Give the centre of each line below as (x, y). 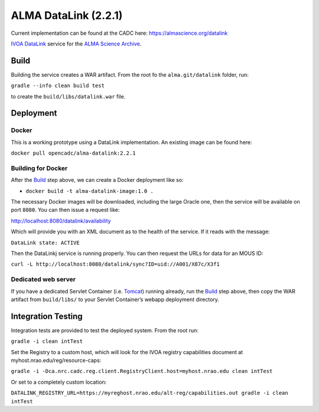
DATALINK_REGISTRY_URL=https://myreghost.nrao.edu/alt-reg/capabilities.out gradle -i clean (150, 393)
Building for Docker (39, 168)
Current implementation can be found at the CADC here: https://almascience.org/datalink (119, 33)
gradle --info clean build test (58, 86)
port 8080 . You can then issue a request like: (65, 210)
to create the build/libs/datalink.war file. (68, 96)
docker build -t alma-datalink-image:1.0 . (89, 191)
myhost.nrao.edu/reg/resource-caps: (56, 361)
